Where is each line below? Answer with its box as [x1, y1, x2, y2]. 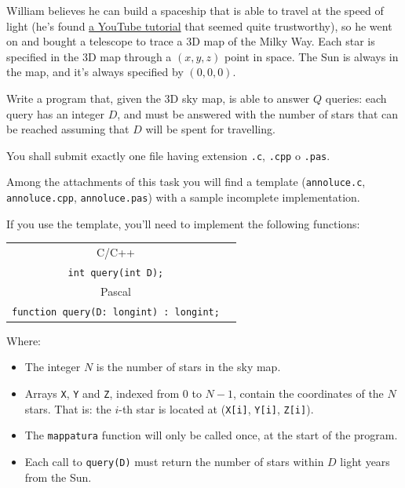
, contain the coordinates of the [232, 385, 384, 401]
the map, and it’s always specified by [6, 64, 184, 80]
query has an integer [6, 105, 104, 122]
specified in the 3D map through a [6, 48, 172, 64]
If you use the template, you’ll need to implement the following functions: [6, 215, 360, 231]
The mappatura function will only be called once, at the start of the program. [24, 427, 398, 443]
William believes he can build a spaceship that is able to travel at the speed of [6, 2, 384, 18]
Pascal [100, 282, 131, 299]
